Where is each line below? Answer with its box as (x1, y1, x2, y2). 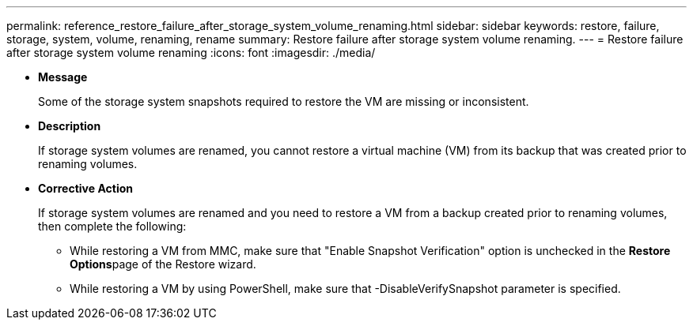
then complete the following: (38, 219, 187, 233)
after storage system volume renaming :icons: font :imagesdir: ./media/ (6, 46, 376, 59)
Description (38, 119, 101, 133)
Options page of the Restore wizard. (70, 257, 256, 271)
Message (38, 70, 88, 84)
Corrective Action (38, 182, 133, 195)
